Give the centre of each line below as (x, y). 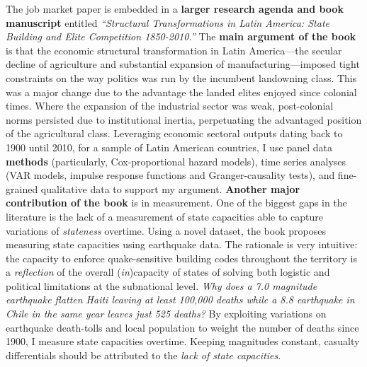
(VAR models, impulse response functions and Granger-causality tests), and (170, 175)
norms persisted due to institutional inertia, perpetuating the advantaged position (184, 119)
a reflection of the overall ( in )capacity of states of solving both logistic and (168, 272)
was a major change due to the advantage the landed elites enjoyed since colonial (181, 92)
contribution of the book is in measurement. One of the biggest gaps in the (176, 203)
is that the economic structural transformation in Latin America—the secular (174, 50)
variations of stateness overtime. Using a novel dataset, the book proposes (166, 230)
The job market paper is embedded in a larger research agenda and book (175, 8)
